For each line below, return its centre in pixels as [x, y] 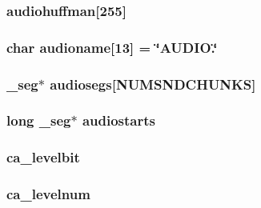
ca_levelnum [48, 194]
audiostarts [118, 120]
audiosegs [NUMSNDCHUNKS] [153, 84]
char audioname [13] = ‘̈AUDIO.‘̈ [112, 47]
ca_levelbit [43, 157]
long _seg [39, 120]
